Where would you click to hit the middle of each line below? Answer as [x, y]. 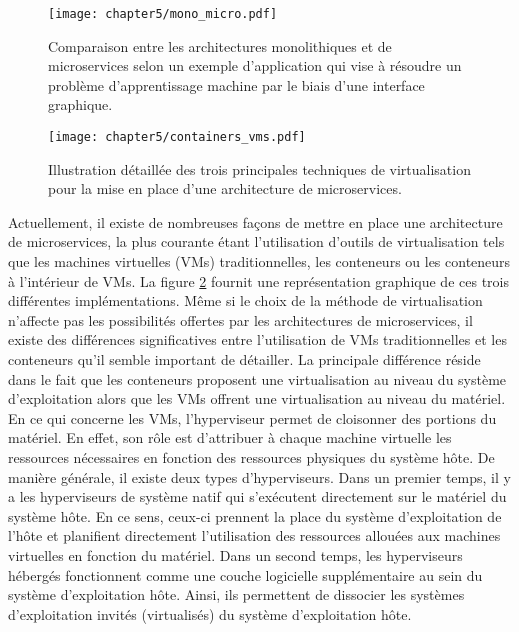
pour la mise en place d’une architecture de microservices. [225, 188]
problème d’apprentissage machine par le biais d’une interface [236, 84]
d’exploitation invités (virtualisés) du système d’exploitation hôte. [210, 613]
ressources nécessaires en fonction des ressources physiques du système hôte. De [251, 457]
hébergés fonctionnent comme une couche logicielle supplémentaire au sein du [245, 574]
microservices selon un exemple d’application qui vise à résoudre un [255, 65]
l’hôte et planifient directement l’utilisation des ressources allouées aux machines [254, 535]
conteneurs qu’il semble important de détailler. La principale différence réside [244, 359]
